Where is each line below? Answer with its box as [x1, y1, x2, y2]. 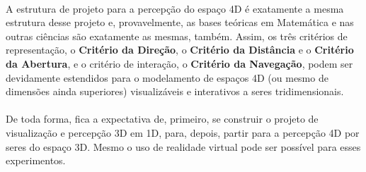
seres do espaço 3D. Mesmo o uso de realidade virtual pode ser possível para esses [6, 139, 361, 154]
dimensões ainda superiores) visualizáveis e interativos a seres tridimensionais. [6, 84, 344, 99]
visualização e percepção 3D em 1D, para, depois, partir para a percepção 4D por [6, 125, 360, 140]
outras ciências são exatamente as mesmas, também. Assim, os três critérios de [6, 28, 348, 43]
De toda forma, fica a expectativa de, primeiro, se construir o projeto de [6, 111, 319, 126]
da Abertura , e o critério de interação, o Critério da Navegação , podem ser [6, 56, 353, 70]
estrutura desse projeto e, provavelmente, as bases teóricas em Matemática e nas [6, 15, 354, 30]
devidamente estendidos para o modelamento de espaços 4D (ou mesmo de [6, 70, 328, 85]
